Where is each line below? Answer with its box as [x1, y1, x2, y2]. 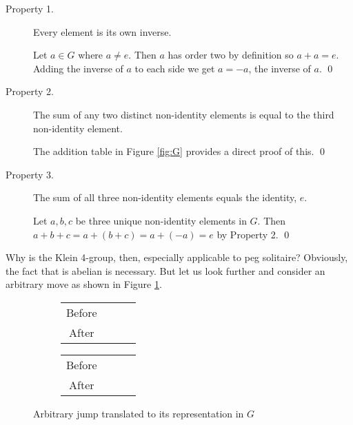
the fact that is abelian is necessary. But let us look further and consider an [6, 263, 325, 278]
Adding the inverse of [33, 61, 123, 75]
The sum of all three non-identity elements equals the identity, [33, 190, 297, 205]
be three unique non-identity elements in [75, 213, 247, 227]
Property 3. [6, 167, 54, 181]
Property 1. [6, 1, 54, 15]
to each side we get [134, 61, 215, 75]
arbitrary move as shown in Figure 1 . [6, 277, 162, 291]
